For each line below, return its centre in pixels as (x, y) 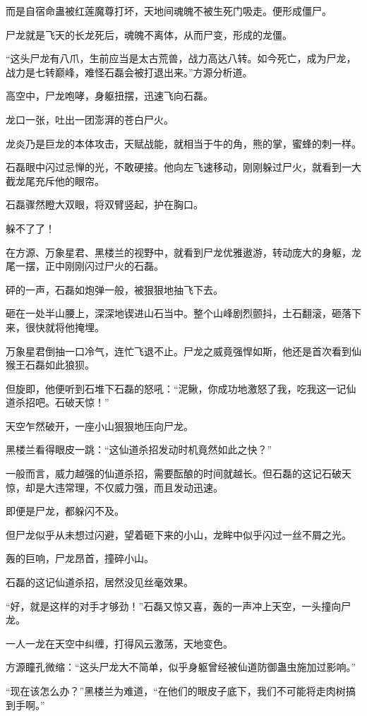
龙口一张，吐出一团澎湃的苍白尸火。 (90, 119)
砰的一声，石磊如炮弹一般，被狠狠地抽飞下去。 (114, 289)
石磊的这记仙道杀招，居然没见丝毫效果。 (100, 582)
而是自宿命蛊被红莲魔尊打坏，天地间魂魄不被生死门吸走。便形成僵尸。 (169, 11)
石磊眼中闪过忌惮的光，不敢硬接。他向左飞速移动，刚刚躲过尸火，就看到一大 (183, 167)
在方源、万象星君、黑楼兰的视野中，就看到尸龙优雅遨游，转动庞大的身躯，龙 (183, 252)
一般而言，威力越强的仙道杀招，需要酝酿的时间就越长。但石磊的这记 (164, 473)
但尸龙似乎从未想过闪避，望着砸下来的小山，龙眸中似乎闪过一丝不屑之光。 (179, 534)
